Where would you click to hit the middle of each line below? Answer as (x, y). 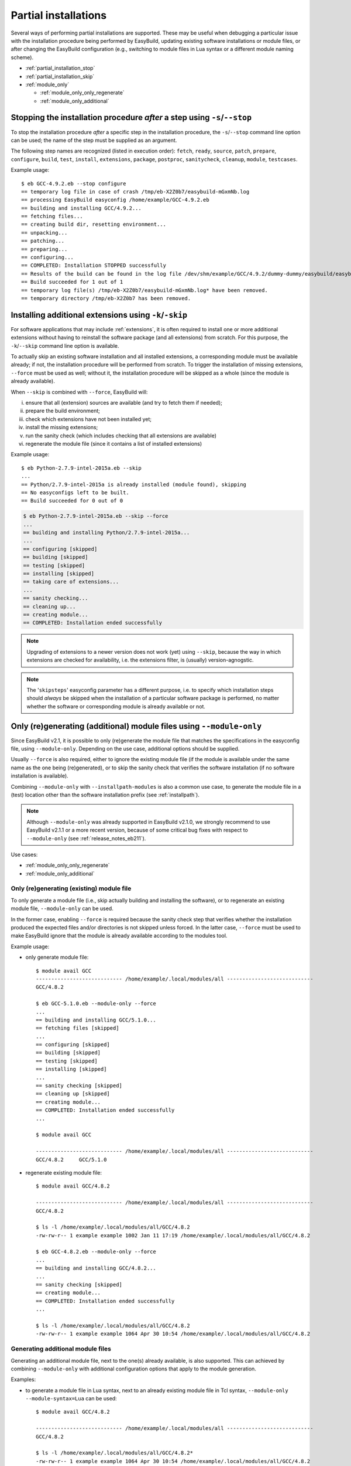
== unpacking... (44, 233)
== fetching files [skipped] (78, 1028)
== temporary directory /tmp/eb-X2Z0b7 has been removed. (106, 298)
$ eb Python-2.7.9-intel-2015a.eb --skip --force (96, 516)
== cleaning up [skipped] (73, 1094)
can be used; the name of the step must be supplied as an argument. (94, 140)
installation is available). (39, 776)
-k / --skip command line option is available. (65, 345)
